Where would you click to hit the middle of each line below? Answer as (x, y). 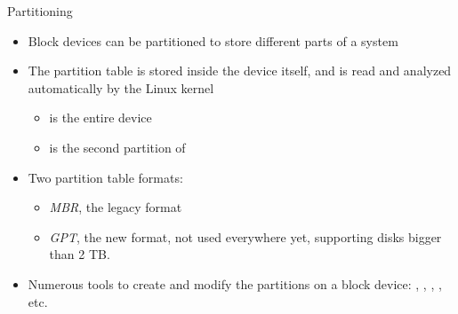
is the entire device (100, 118)
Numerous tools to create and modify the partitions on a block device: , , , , (235, 283)
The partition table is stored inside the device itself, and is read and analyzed (240, 71)
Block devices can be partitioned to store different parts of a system (213, 40)
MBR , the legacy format (116, 207)
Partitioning (40, 11)
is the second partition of (117, 147)
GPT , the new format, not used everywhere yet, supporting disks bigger (245, 236)
